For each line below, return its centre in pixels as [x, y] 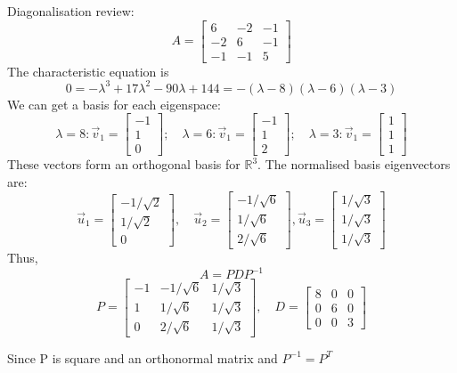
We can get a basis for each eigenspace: [114, 104]
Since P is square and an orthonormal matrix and [143, 357]
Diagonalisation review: [71, 11]
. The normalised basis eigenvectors [354, 164]
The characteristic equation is [88, 71]
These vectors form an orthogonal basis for [124, 164]
